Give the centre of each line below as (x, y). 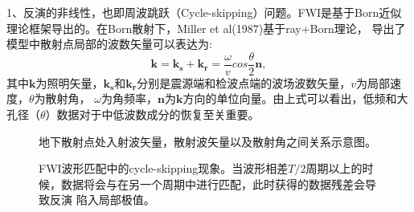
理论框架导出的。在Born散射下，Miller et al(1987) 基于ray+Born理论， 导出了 (206, 28)
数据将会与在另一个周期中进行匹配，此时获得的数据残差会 (213, 183)
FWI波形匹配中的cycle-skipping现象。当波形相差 (164, 168)
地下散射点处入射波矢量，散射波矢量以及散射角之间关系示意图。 (207, 141)
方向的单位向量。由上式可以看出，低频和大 (295, 98)
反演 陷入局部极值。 (102, 200)
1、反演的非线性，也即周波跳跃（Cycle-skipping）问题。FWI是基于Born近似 (204, 12)
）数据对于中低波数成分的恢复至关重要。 (152, 114)
